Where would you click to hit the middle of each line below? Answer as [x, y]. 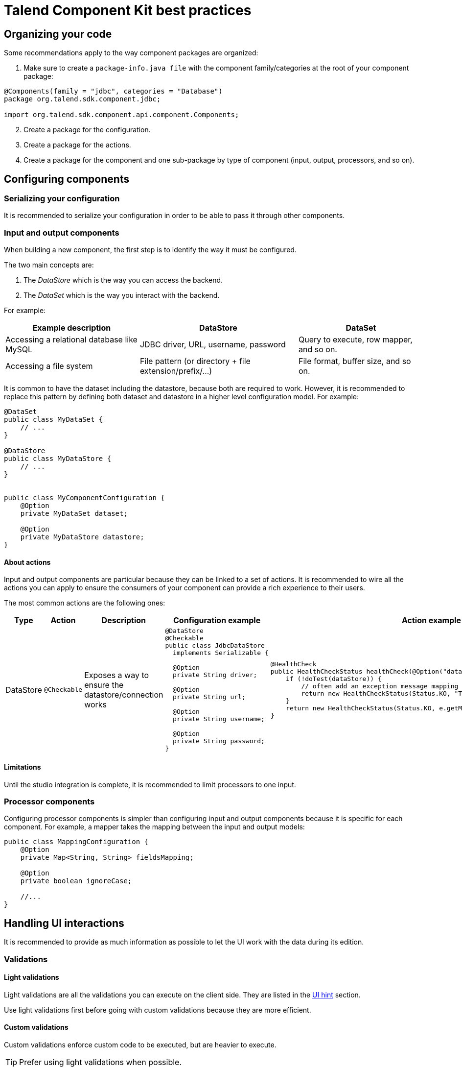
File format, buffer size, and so [355, 361]
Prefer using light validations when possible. [101, 1062]
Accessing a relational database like [71, 340]
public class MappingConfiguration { [76, 842]
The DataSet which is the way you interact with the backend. [122, 295]
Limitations [23, 767]
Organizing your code [58, 34]
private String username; [219, 719]
